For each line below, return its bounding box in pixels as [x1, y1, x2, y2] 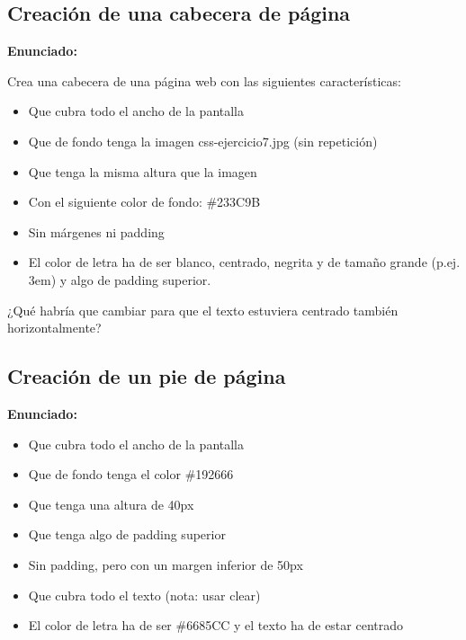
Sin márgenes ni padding [28, 222, 165, 241]
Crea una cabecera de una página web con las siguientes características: [7, 71, 401, 90]
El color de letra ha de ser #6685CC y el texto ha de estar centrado [28, 616, 404, 635]
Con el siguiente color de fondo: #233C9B [28, 192, 261, 211]
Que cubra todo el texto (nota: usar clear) [28, 585, 261, 604]
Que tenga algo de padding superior [28, 525, 226, 544]
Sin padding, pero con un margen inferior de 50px [28, 555, 303, 573]
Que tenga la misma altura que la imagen [28, 162, 257, 181]
